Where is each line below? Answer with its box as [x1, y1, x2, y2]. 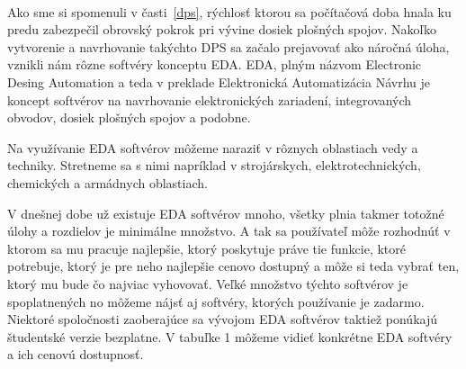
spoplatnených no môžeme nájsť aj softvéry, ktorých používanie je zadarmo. [7, 292, 425, 310]
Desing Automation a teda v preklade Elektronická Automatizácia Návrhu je [7, 72, 430, 91]
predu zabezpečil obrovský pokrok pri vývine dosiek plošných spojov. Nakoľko [7, 20, 436, 39]
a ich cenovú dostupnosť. [7, 345, 144, 364]
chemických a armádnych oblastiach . [7, 173, 208, 192]
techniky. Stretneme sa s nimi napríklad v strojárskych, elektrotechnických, [7, 156, 421, 175]
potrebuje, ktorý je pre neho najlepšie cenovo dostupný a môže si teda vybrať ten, [7, 256, 460, 275]
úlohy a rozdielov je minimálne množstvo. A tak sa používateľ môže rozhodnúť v [7, 221, 451, 240]
